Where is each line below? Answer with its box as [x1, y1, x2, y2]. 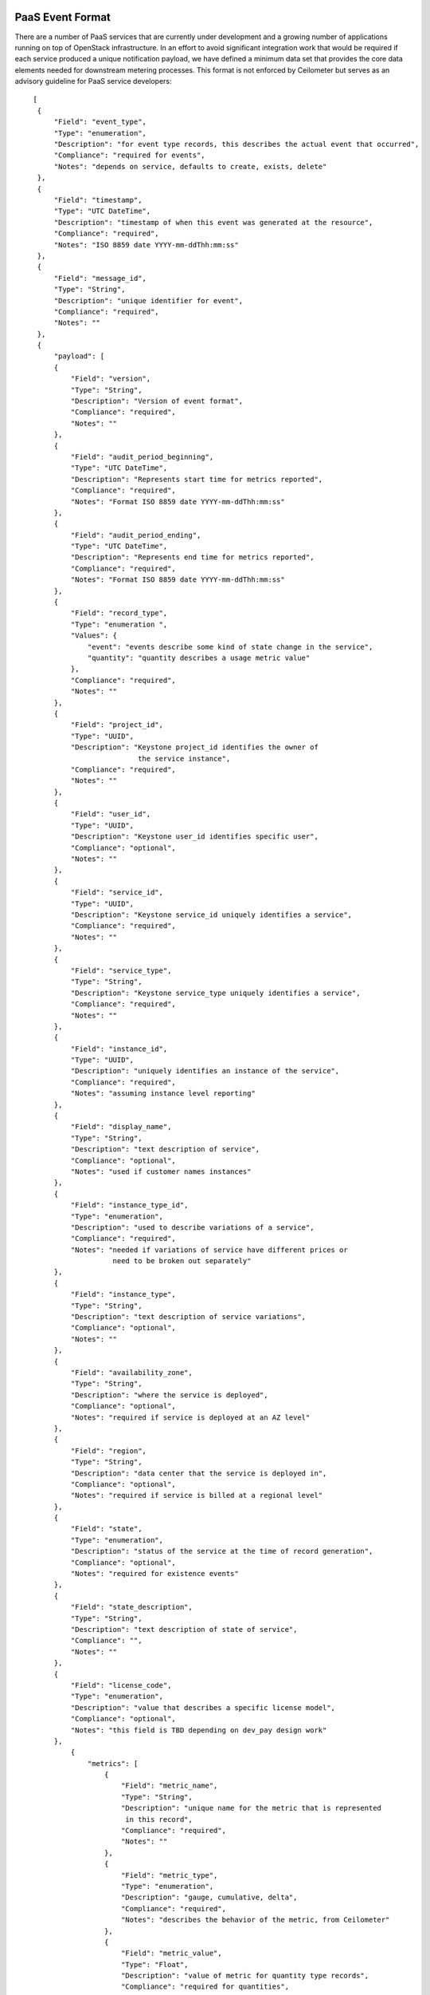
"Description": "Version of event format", [70, 397, 243, 406]
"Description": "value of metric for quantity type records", [120, 1971, 369, 1981]
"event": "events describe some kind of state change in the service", [88, 642, 373, 651]
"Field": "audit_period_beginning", [70, 452, 214, 461]
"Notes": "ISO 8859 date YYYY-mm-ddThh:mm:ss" [53, 240, 239, 249]
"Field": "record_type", [70, 609, 168, 618]
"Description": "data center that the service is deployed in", [70, 1468, 327, 1478]
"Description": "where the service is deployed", [70, 1390, 268, 1400]
